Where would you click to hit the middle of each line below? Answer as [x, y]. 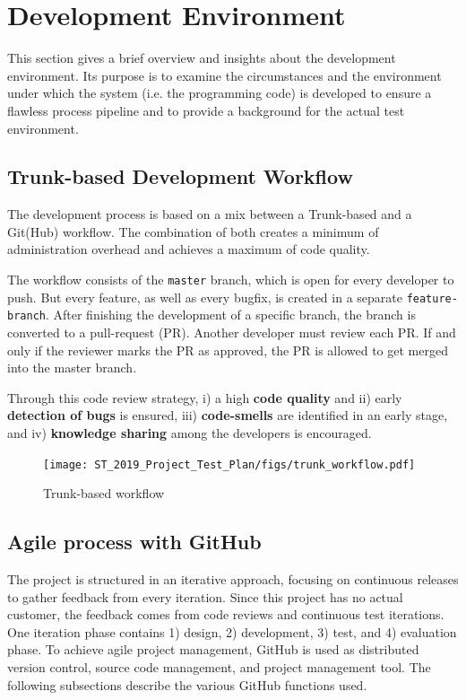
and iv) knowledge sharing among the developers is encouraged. [190, 433]
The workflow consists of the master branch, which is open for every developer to [231, 280]
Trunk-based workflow [104, 493]
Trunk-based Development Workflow [180, 176]
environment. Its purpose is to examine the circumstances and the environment [224, 75]
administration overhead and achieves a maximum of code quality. [189, 249]
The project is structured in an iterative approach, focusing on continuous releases [233, 579]
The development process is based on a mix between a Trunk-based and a [210, 214]
